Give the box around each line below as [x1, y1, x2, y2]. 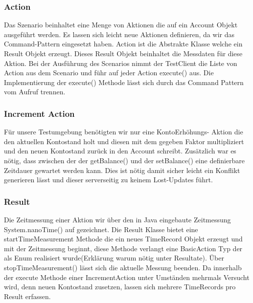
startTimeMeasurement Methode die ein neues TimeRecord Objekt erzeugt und [4, 234, 243, 244]
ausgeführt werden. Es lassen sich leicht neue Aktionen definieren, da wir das [4, 29, 234, 39]
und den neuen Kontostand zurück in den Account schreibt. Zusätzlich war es [4, 146, 236, 156]
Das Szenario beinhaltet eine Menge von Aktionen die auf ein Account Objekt [4, 20, 238, 30]
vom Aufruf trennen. [4, 87, 66, 97]
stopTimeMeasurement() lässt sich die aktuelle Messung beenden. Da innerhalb [4, 262, 242, 272]
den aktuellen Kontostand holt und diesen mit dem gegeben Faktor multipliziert [4, 136, 244, 146]
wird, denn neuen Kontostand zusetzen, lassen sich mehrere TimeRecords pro [4, 281, 236, 292]
